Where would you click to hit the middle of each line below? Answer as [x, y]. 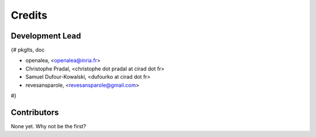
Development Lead [46, 36]
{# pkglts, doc [28, 50]
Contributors [35, 112]
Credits [29, 15]
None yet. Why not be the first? [49, 126]
